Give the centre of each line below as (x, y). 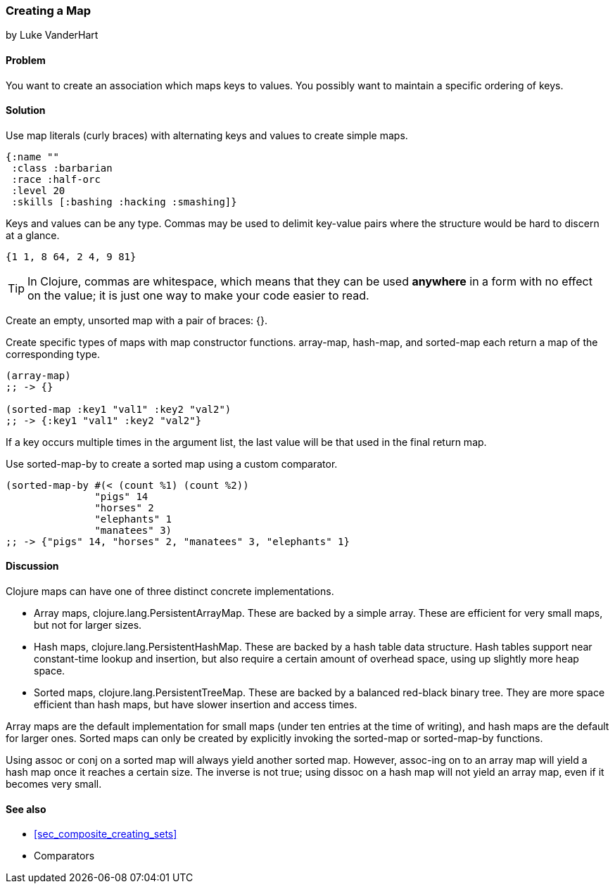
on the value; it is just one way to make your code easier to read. (198, 295)
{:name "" (32, 156)
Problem (26, 60)
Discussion (32, 566)
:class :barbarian (62, 168)
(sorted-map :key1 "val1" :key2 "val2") (119, 409)
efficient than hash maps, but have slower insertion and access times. (196, 705)
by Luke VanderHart (52, 35)
